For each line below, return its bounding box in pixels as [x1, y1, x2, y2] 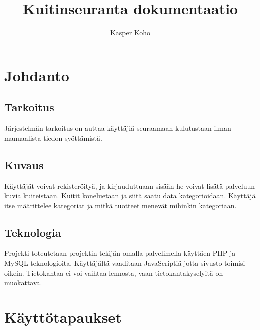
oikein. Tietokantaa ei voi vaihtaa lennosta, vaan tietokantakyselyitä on [4, 267, 223, 278]
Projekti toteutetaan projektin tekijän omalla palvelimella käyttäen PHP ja [4, 248, 236, 258]
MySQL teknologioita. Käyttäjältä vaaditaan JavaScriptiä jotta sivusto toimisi [4, 258, 245, 268]
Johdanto [4, 65, 69, 85]
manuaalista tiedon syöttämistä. [4, 132, 102, 143]
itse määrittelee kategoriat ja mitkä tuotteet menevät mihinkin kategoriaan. [4, 200, 237, 210]
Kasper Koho [110, 27, 151, 38]
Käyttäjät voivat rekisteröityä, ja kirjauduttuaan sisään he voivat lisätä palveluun [4, 180, 255, 191]
